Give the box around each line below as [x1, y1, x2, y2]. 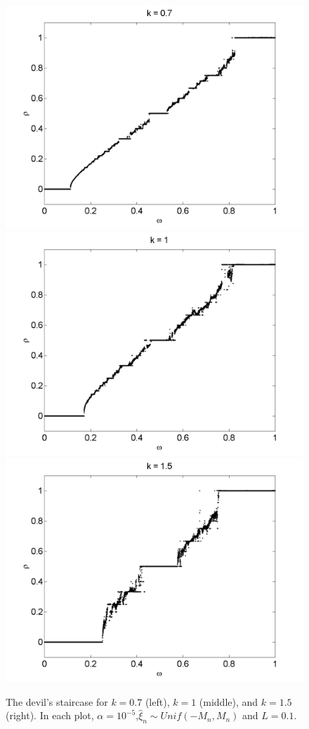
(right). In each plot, [6, 708, 94, 723]
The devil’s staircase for [6, 694, 108, 709]
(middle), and [199, 694, 258, 709]
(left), [145, 694, 170, 709]
